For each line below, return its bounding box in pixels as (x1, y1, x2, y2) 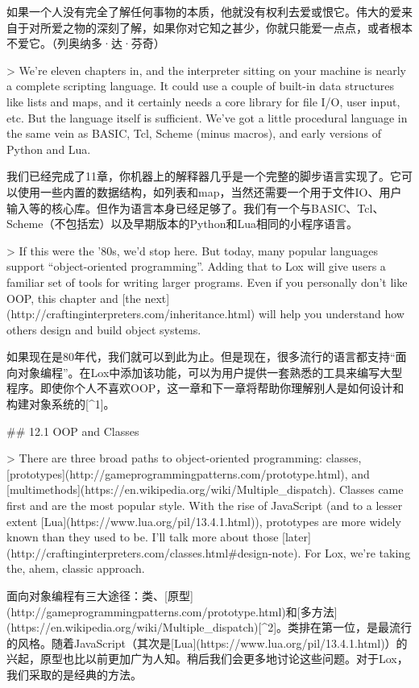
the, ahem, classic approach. (6, 560, 145, 577)
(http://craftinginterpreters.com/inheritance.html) (6, 305, 255, 322)
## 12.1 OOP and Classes (6, 422, 139, 439)
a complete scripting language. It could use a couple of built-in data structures (6, 77, 395, 94)
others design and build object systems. (6, 321, 201, 338)
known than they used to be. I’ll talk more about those (6, 528, 279, 545)
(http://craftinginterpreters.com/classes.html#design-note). (6, 544, 301, 561)
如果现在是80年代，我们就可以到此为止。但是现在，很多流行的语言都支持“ (6, 348, 396, 365)
